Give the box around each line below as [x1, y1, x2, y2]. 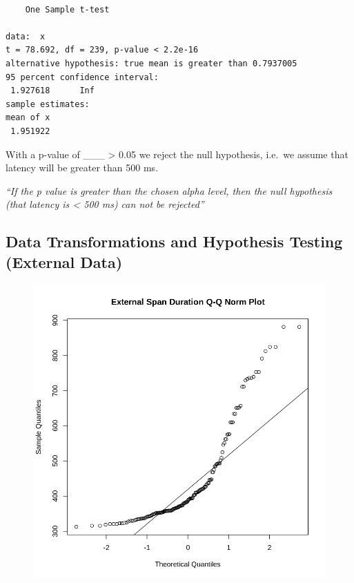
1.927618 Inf [10, 86, 95, 96]
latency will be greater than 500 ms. [6, 160, 159, 175]
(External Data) [6, 251, 123, 272]
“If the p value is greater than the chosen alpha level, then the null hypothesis [6, 183, 333, 198]
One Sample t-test [25, 4, 110, 15]
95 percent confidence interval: [6, 72, 159, 82]
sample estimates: [6, 99, 90, 109]
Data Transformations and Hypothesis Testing [6, 231, 343, 252]
